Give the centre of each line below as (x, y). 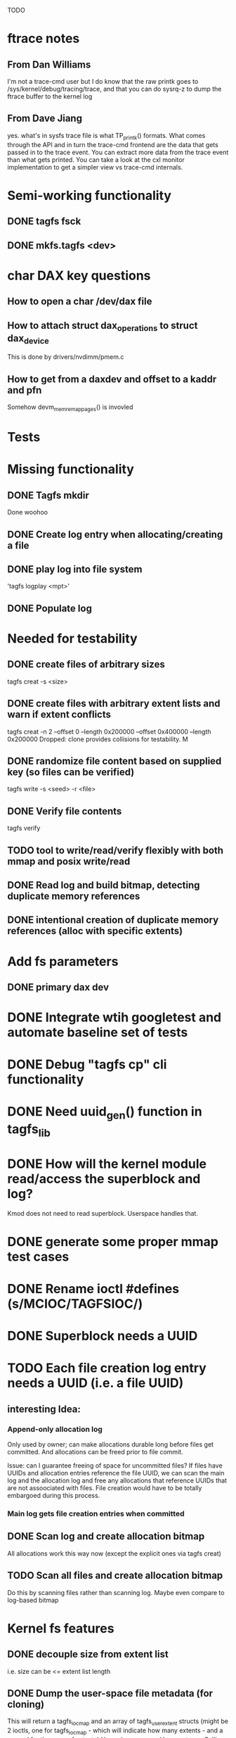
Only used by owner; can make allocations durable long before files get (111, 1444)
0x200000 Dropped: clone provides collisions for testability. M (98, 739)
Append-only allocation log (55, 1429)
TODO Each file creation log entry (107, 1368)
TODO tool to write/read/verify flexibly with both (115, 850)
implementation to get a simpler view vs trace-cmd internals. (95, 167)
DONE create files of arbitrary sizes (86, 665)
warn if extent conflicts (59, 715)
